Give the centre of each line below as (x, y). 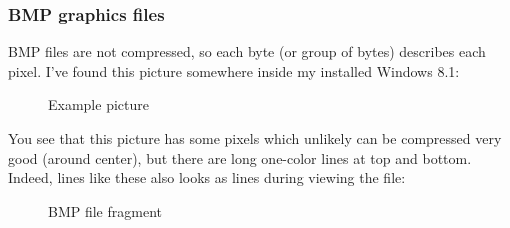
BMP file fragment (105, 210)
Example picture (98, 104)
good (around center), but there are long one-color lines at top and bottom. (240, 157)
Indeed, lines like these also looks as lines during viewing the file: (207, 177)
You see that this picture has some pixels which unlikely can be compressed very (255, 138)
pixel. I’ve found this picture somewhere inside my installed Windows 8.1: (234, 70)
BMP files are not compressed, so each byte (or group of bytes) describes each (247, 51)
